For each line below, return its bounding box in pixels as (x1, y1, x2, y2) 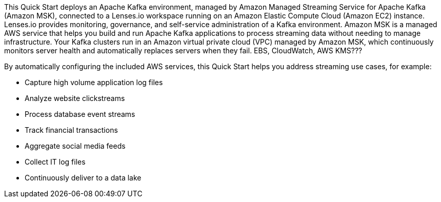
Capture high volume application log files (25, 78, 163, 87)
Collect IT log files (25, 157, 86, 166)
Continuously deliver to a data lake (25, 173, 142, 182)
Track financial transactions (25, 126, 118, 134)
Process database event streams (25, 110, 135, 118)
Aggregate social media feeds (25, 142, 126, 150)
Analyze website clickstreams (25, 94, 125, 103)
